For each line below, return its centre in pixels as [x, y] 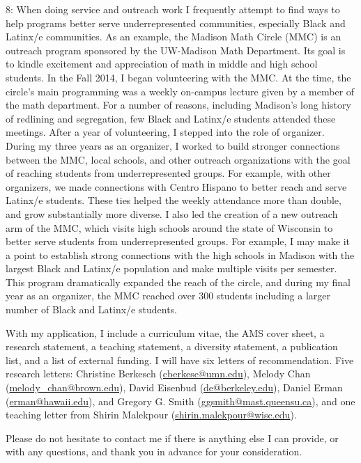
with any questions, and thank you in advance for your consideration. [154, 452]
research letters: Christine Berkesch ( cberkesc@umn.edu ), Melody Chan [158, 374]
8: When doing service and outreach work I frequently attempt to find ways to [173, 9]
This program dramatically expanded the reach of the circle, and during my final [178, 282]
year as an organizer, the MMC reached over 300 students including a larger [168, 296]
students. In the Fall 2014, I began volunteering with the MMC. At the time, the [178, 77]
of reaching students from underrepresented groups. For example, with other [168, 173]
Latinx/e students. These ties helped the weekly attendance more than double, [174, 200]
